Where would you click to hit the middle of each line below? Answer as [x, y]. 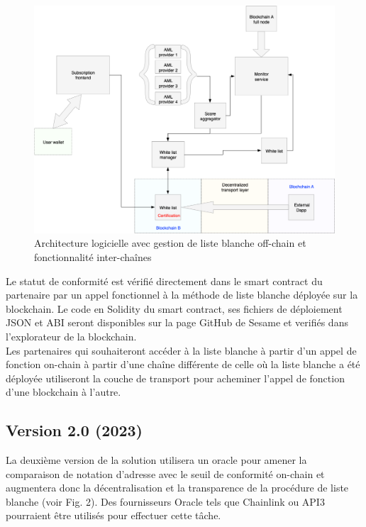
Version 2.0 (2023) [74, 430]
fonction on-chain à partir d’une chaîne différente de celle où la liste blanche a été [183, 364]
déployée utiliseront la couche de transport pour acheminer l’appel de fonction [175, 378]
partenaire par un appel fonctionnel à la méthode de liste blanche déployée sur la [182, 295]
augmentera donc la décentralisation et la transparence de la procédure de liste [177, 488]
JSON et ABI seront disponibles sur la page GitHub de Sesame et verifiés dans [177, 322]
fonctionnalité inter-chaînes [93, 256]
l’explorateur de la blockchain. [71, 336]
